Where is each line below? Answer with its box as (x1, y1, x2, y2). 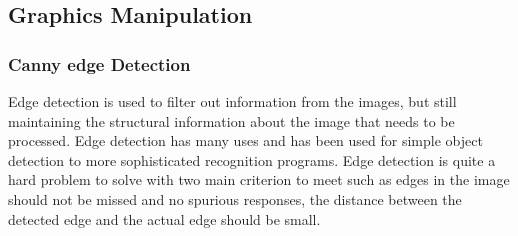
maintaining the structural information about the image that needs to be (8, 110, 455, 131)
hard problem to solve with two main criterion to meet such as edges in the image (8, 169, 510, 190)
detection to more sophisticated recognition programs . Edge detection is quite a (8, 149, 496, 170)
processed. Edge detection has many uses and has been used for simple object (8, 130, 483, 151)
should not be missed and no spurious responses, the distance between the (8, 188, 462, 209)
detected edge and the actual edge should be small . (8, 208, 321, 229)
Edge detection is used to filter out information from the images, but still (8, 91, 457, 111)
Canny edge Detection (8, 51, 191, 76)
